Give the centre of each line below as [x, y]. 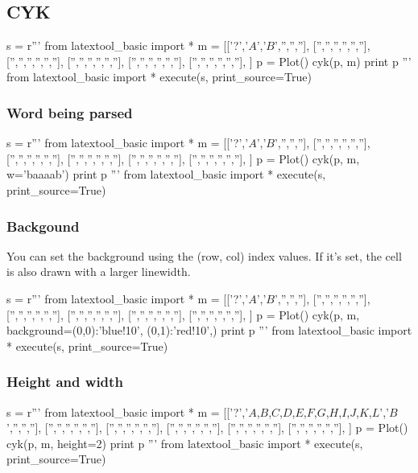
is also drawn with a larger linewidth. [99, 271]
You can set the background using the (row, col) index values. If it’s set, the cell [204, 255]
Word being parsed [70, 112]
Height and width [65, 382]
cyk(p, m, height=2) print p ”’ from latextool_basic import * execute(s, [185, 443]
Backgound [43, 226]
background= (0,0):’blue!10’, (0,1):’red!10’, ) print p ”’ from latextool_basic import [209, 330]
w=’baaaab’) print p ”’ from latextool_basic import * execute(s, [166, 174]
